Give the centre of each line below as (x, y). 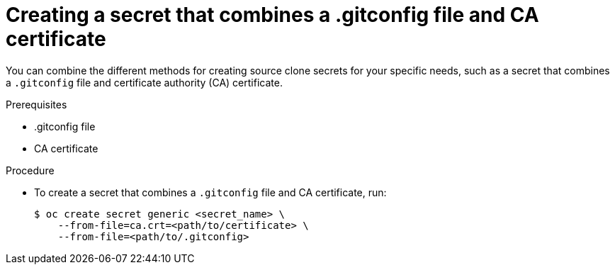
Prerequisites (36, 104)
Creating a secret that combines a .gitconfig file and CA (272, 15)
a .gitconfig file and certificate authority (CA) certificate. (144, 82)
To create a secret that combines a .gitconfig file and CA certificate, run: (210, 192)
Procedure (30, 170)
